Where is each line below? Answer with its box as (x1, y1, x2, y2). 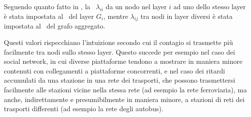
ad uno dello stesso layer (173, 1, 246, 11)
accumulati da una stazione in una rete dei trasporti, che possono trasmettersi (4, 75, 236, 85)
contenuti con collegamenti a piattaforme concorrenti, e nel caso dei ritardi (4, 65, 225, 75)
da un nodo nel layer (105, 1, 167, 11)
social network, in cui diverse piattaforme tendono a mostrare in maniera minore (4, 56, 243, 66)
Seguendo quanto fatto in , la (4, 1, 90, 11)
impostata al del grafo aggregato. (4, 21, 105, 31)
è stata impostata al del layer (4, 11, 94, 21)
